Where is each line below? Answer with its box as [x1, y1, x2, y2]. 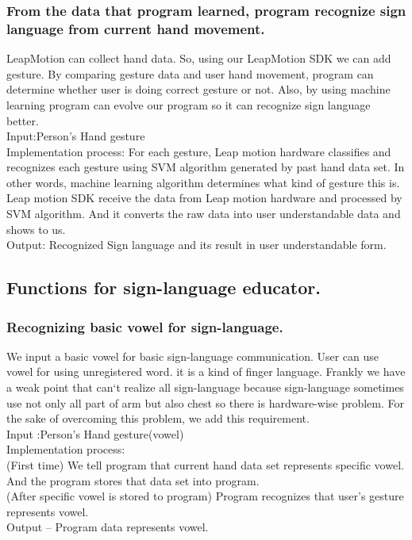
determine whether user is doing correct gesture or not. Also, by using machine [6, 81, 391, 98]
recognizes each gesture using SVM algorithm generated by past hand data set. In [6, 159, 405, 175]
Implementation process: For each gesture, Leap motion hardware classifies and [6, 143, 391, 159]
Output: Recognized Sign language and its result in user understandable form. [6, 236, 387, 253]
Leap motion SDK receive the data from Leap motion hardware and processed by [6, 190, 402, 206]
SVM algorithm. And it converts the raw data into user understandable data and [6, 205, 401, 222]
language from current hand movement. [6, 18, 265, 38]
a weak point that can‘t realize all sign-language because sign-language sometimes [6, 379, 404, 396]
